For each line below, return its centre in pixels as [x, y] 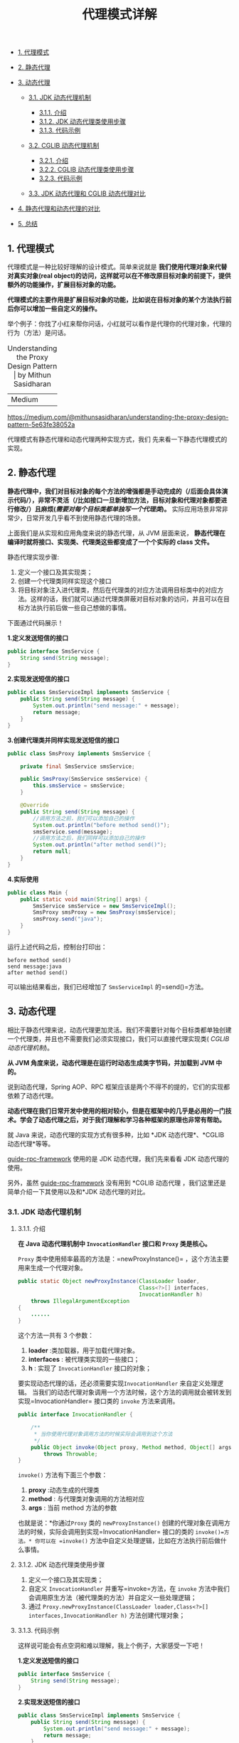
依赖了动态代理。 [32, 1095]
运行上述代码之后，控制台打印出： [57, 947]
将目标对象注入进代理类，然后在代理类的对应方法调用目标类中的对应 [117, 590]
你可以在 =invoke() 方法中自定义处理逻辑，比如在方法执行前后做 [127, 1541]
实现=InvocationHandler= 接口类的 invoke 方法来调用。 [98, 1401]
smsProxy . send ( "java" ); [68, 919]
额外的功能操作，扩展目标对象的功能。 [63, 284]
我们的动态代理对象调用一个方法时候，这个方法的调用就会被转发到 [135, 1392]
